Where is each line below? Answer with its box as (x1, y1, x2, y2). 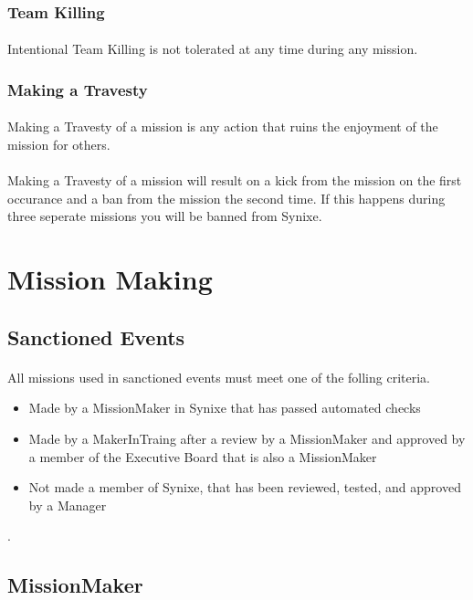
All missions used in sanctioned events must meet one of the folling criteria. (7, 367, 430, 386)
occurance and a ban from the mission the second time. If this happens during (7, 188, 446, 207)
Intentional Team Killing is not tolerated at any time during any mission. (7, 39, 418, 58)
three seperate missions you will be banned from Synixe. (7, 206, 322, 226)
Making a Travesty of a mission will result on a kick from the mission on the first (7, 171, 462, 190)
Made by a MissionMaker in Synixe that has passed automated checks (28, 398, 421, 417)
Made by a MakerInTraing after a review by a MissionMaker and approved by (28, 428, 466, 447)
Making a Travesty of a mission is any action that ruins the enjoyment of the (7, 117, 438, 136)
